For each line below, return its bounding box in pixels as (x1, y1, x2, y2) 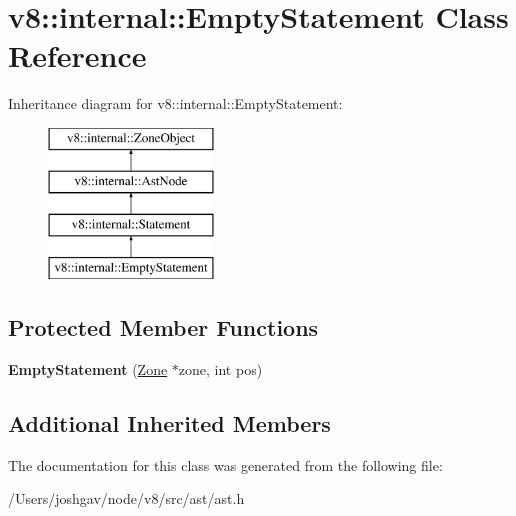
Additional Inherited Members (8, 407, 331, 438)
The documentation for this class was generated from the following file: (8, 454, 443, 475)
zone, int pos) (178, 358, 263, 379)
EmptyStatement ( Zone (8, 358, 168, 379)
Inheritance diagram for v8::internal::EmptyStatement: (8, 93, 343, 114)
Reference (8, 35, 147, 76)
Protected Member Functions (8, 312, 319, 343)
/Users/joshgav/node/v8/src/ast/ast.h (8, 488, 245, 509)
